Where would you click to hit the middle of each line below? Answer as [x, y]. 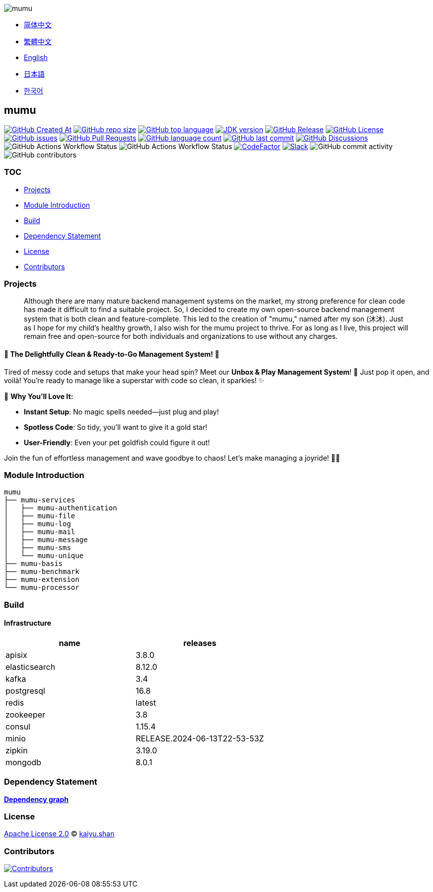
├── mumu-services [40, 500]
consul [18, 726]
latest [146, 702]
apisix [16, 655]
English [36, 57]
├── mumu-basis [34, 564]
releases [200, 643]
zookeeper [26, 714]
